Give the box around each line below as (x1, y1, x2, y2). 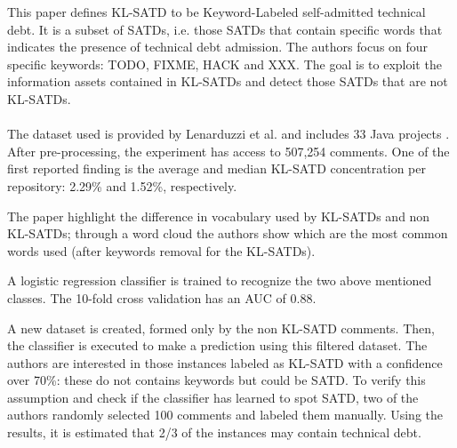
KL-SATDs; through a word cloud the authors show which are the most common (7, 224, 448, 243)
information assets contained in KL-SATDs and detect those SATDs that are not (7, 72, 448, 91)
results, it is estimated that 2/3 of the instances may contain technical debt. (7, 423, 421, 442)
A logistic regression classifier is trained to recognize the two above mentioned (7, 271, 432, 290)
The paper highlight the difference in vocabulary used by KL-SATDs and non (7, 206, 430, 225)
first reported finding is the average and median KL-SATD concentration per (7, 159, 426, 178)
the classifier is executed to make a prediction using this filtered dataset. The (7, 336, 428, 355)
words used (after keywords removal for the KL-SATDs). (7, 241, 316, 260)
